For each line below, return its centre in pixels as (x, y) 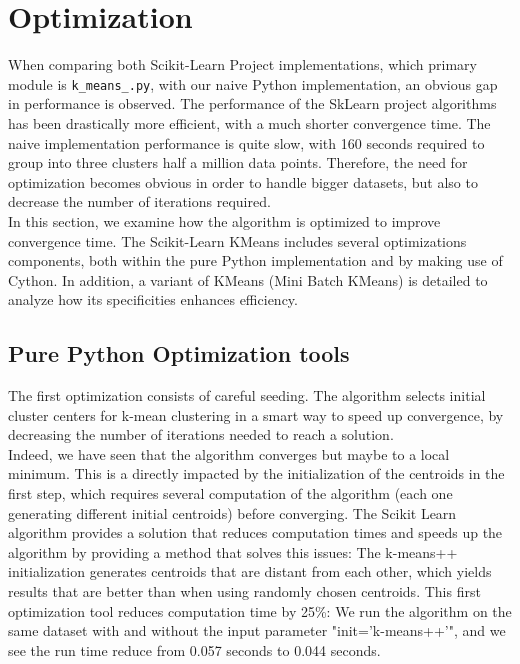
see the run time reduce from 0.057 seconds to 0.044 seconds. (194, 649)
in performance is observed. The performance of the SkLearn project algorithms (252, 103)
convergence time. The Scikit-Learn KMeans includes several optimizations (237, 240)
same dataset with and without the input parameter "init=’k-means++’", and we (257, 630)
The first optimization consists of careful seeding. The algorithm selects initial (247, 395)
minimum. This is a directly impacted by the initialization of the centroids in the (256, 473)
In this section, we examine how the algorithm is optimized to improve (224, 220)
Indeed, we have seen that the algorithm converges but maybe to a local (229, 453)
